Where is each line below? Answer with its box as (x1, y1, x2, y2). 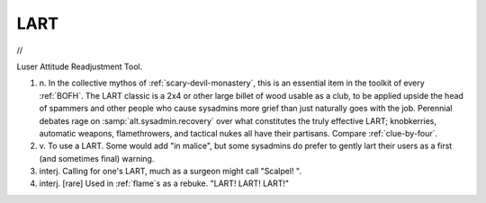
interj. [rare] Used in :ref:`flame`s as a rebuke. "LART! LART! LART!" (39, 178, 290, 189)
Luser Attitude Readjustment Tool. (16, 61, 143, 72)
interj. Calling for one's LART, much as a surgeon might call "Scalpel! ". (39, 166, 301, 177)
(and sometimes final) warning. (39, 153, 155, 163)
